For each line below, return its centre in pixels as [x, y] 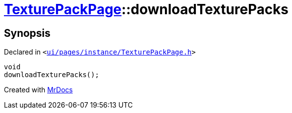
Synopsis [27, 33]
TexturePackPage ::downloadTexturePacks [146, 9]
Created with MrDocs [39, 90]
